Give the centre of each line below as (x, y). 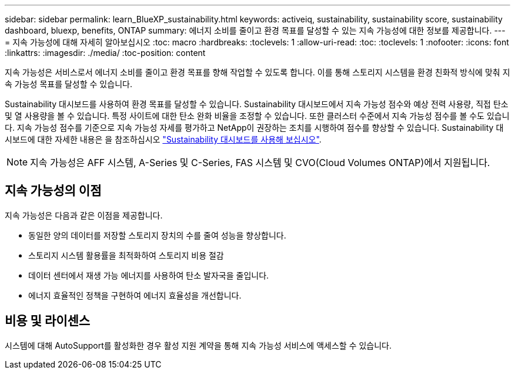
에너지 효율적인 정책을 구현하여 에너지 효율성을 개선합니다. (135, 295)
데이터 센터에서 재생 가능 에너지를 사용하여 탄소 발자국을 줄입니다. (149, 275)
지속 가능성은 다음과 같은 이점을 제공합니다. (84, 215)
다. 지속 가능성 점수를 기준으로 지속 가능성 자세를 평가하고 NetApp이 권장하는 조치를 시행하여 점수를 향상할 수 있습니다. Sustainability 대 (254, 128)
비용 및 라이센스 (48, 321)
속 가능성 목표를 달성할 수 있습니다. (68, 84)
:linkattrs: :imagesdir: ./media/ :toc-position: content (105, 53)
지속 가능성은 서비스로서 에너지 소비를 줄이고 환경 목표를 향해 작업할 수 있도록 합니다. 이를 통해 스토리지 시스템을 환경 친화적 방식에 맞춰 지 (257, 72)
